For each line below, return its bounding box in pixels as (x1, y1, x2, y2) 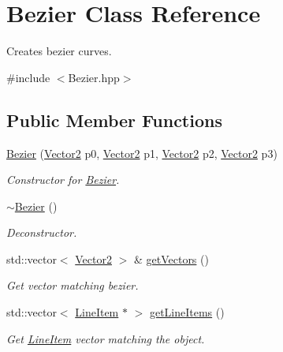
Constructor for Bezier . (6, 171, 120, 188)
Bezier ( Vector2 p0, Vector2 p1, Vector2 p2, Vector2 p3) (6, 144, 277, 161)
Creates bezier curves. (6, 43, 112, 59)
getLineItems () (149, 304, 225, 320)
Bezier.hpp (68, 69, 120, 85)
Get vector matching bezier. (6, 277, 139, 294)
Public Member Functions (6, 107, 222, 132)
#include (6, 69, 50, 85)
